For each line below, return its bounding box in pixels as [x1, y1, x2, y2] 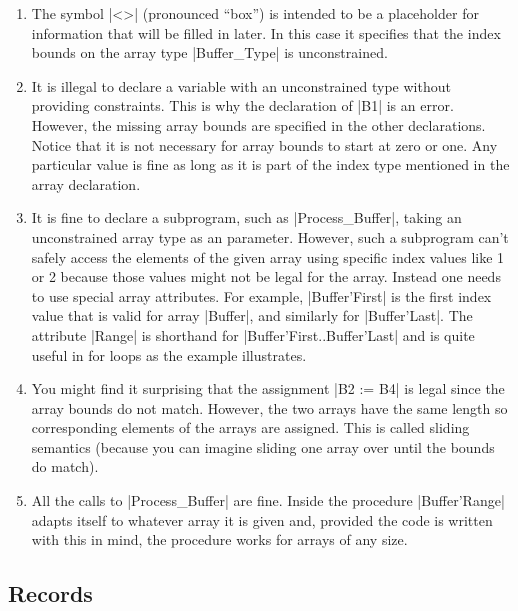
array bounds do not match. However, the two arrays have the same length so [31, 397, 508, 418]
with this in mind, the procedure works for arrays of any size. [31, 529, 408, 550]
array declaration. [31, 173, 141, 194]
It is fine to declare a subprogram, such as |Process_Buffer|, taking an [31, 207, 462, 228]
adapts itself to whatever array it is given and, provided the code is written [31, 509, 493, 530]
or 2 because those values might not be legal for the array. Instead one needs [31, 266, 501, 287]
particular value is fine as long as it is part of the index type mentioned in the [31, 154, 510, 175]
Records [8, 578, 93, 609]
